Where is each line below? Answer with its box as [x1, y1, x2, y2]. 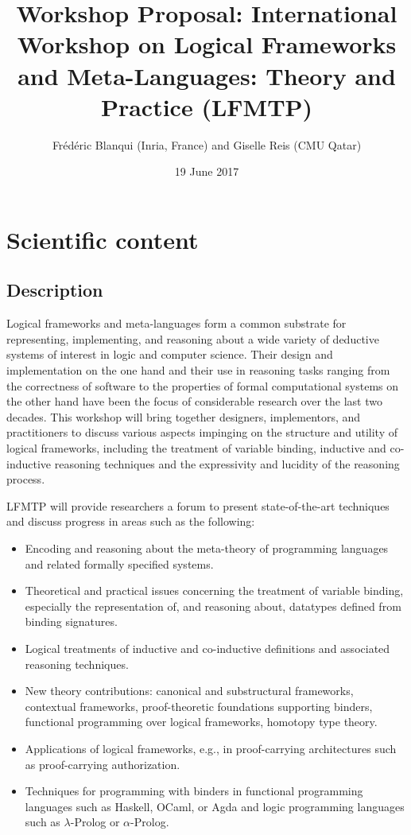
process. [6, 471, 45, 487]
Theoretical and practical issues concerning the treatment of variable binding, [25, 582, 404, 599]
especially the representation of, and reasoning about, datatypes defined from [25, 597, 401, 614]
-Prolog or [70, 814, 120, 830]
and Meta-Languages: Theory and [17, 59, 396, 91]
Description [6, 278, 103, 302]
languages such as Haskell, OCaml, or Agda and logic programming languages [25, 798, 405, 814]
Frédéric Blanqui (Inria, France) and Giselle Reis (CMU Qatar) [52, 136, 362, 153]
